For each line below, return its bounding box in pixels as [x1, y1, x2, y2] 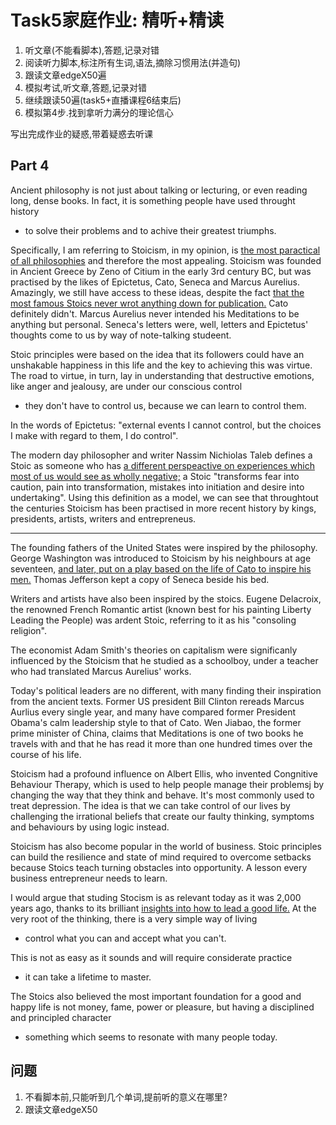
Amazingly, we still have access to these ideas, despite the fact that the [10, 286, 305, 298]
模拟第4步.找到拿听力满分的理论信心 [24, 106, 174, 118]
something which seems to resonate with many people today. [24, 1031, 278, 1043]
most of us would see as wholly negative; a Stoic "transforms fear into [10, 470, 300, 482]
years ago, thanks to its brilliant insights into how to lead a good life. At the [10, 902, 317, 914]
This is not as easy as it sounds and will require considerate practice [10, 951, 293, 963]
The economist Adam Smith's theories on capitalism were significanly [10, 644, 298, 656]
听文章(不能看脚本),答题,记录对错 [24, 44, 160, 56]
